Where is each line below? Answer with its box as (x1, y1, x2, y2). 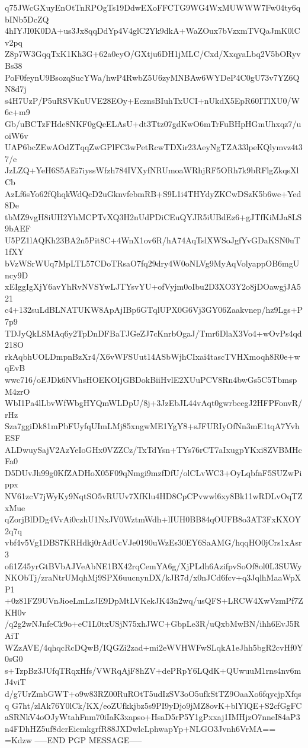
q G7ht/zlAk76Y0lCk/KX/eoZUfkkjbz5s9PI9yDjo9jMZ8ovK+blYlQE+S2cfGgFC (5, 699, 302, 711)
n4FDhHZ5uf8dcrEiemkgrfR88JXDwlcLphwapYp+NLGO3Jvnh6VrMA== (5, 722, 276, 734)
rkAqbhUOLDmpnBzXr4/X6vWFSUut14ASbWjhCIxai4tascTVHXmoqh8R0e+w (5, 350, 300, 362)
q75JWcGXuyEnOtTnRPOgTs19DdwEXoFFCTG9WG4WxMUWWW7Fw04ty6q (5, 1, 301, 13)
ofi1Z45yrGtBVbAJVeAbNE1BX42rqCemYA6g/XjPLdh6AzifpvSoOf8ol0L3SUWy (5, 559, 302, 572)
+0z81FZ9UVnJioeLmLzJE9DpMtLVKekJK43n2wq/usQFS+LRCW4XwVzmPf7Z (5, 594, 303, 607)
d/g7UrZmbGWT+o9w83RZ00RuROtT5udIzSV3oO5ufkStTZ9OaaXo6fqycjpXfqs (5, 687, 301, 700)
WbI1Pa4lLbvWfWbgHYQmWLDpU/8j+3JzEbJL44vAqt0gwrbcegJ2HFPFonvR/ (5, 397, 302, 409)
